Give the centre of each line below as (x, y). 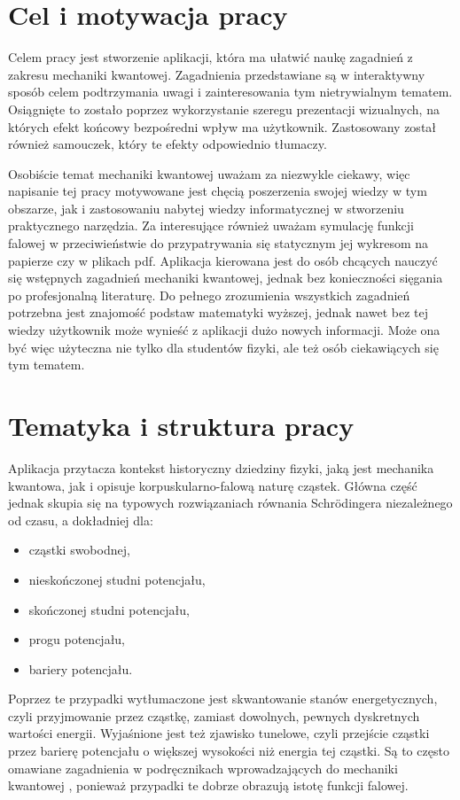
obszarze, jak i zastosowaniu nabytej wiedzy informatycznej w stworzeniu (206, 208)
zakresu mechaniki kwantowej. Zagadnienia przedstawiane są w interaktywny (217, 74)
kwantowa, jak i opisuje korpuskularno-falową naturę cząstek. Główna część (213, 485)
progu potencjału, (77, 639)
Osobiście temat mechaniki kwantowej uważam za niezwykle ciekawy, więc (209, 173)
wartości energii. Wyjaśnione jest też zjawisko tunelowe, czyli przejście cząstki (219, 733)
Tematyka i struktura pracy (181, 425)
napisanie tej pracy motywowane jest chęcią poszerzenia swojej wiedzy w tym (218, 191)
